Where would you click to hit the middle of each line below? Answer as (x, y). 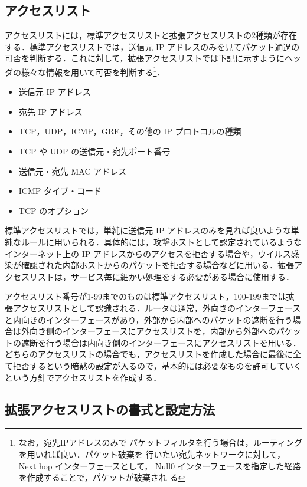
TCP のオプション (54, 210)
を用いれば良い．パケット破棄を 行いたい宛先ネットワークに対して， (152, 454)
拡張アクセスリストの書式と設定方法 (110, 409)
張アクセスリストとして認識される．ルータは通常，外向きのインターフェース (153, 307)
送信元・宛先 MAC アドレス (73, 171)
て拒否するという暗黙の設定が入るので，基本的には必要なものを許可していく (153, 365)
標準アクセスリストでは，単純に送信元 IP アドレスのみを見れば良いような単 (152, 230)
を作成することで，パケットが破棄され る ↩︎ (102, 477)
